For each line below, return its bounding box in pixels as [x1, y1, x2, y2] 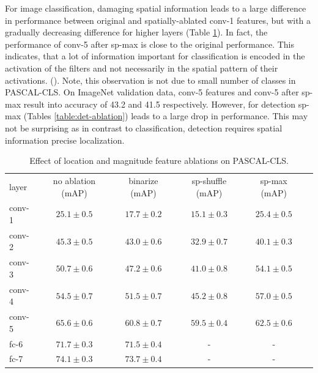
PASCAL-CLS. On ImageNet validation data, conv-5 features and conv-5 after [5, 86, 299, 98]
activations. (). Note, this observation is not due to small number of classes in [5, 73, 296, 86]
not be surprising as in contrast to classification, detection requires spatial [5, 121, 283, 134]
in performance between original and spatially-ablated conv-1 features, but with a [5, 13, 311, 26]
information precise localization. [5, 133, 125, 146]
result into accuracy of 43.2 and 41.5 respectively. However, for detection [23, 97, 296, 110]
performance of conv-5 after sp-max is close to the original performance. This [5, 37, 295, 50]
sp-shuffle [191, 174, 227, 186]
